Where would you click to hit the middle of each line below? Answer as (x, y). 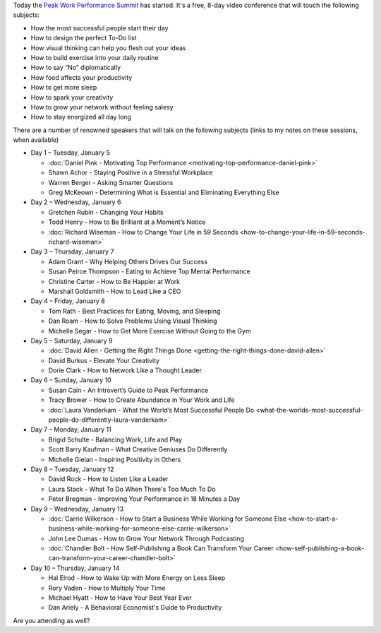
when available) (36, 140)
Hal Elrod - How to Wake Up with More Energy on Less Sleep (137, 578)
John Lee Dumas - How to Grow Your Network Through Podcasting (146, 538)
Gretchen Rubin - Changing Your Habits (106, 212)
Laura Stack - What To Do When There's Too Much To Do (132, 489)
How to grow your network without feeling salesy (102, 107)
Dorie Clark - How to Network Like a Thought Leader (125, 370)
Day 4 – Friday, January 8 (68, 301)
